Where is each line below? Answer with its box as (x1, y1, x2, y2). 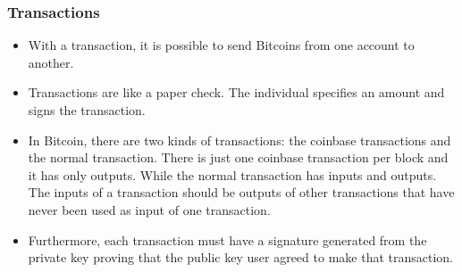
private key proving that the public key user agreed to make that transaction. (28, 248, 453, 267)
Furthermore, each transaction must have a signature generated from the (28, 230, 427, 249)
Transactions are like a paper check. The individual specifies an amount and (28, 83, 445, 102)
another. (28, 53, 74, 71)
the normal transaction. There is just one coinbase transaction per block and (28, 148, 449, 167)
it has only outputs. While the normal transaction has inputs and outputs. (28, 165, 437, 184)
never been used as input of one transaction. (28, 200, 271, 218)
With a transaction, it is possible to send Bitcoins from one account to (28, 36, 415, 54)
